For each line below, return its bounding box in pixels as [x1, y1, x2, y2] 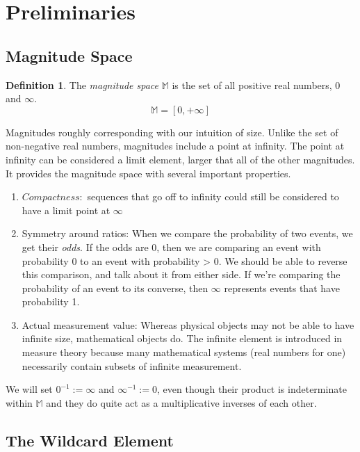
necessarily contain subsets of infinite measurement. [22, 358, 242, 373]
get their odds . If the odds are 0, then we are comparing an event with [22, 239, 321, 254]
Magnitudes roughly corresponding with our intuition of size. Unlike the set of [6, 124, 338, 139]
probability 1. [22, 294, 80, 309]
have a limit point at [22, 202, 111, 217]
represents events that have [224, 280, 340, 295]
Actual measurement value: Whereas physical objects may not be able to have [22, 317, 354, 332]
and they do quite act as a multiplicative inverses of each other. [46, 395, 317, 410]
